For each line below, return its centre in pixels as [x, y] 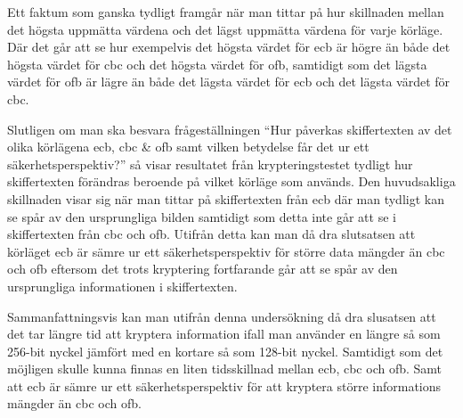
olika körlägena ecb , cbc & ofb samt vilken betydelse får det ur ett [188, 147]
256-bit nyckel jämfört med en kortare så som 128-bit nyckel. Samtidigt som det [225, 351]
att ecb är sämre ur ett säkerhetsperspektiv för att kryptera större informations [224, 385]
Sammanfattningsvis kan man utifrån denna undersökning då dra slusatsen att [222, 316]
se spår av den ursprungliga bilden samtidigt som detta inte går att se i [202, 216]
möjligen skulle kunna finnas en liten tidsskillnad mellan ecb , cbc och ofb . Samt [225, 369]
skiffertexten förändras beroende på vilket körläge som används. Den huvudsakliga [231, 181]
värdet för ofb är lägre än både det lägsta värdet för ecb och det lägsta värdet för [229, 82]
